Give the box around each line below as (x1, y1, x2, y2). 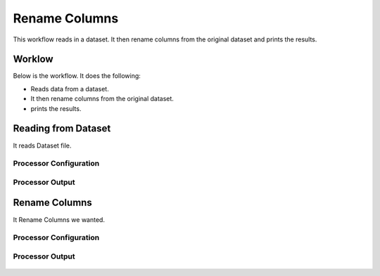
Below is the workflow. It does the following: (13, 72, 141, 80)
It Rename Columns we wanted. (13, 215, 106, 224)
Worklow (13, 53, 53, 65)
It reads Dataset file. (13, 141, 72, 150)
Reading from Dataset (13, 123, 111, 135)
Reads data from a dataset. (30, 84, 109, 93)
